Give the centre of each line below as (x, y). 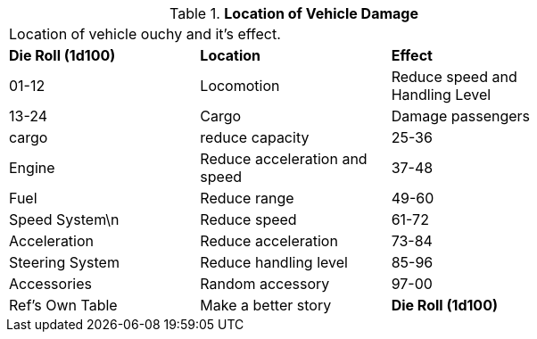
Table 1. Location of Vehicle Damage (294, 13)
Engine (32, 168)
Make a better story (266, 305)
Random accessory (265, 284)
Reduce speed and (454, 77)
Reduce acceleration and (284, 159)
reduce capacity (255, 137)
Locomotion (240, 86)
